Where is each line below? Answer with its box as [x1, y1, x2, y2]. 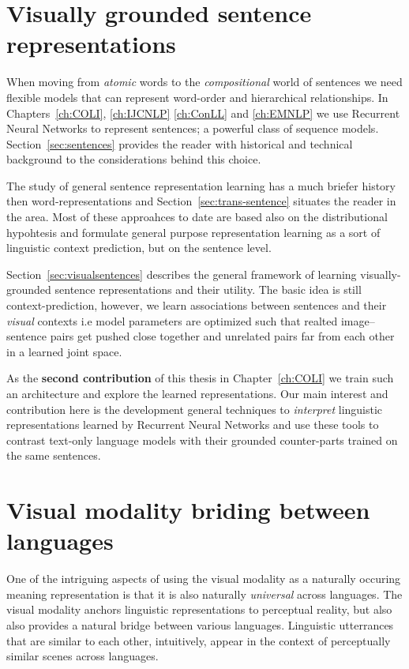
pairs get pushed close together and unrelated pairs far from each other [50, 328, 395, 344]
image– [340, 312, 375, 329]
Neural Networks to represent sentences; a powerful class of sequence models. [6, 120, 379, 137]
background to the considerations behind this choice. [6, 151, 261, 167]
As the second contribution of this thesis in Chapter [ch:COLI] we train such [6, 370, 394, 386]
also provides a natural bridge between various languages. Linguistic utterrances [6, 617, 394, 633]
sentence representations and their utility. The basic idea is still [54, 281, 362, 298]
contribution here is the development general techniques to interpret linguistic [6, 400, 383, 417]
